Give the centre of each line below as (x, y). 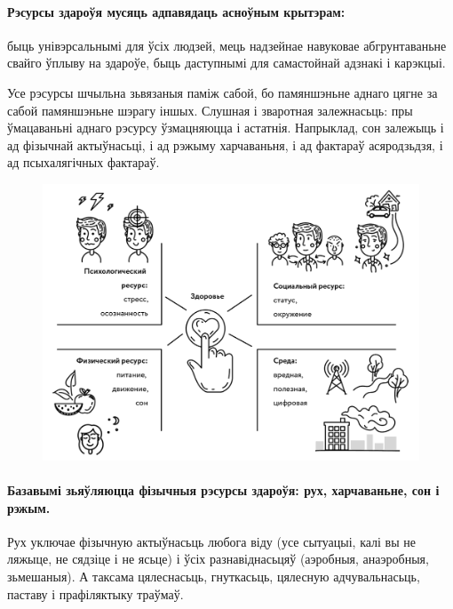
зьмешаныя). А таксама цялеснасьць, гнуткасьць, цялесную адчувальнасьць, (214, 576)
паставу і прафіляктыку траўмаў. (95, 593)
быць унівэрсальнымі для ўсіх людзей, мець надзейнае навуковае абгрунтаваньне (227, 45)
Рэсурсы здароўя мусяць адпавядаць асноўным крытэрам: (176, 11)
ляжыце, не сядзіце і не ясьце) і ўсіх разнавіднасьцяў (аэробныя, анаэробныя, (218, 559)
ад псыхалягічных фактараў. (83, 162)
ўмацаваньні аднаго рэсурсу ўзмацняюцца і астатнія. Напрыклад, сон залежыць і (226, 128)
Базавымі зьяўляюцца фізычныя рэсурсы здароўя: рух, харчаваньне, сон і (223, 489)
